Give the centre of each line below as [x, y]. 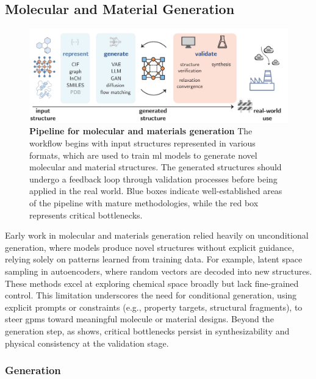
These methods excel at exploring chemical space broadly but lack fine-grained [152, 283]
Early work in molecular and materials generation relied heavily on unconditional [157, 235]
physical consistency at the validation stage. [87, 343]
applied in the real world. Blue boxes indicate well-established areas [156, 191]
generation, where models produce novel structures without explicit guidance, [150, 247]
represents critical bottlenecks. [86, 215]
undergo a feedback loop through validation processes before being [153, 179]
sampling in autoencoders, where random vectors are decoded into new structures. [159, 271]
